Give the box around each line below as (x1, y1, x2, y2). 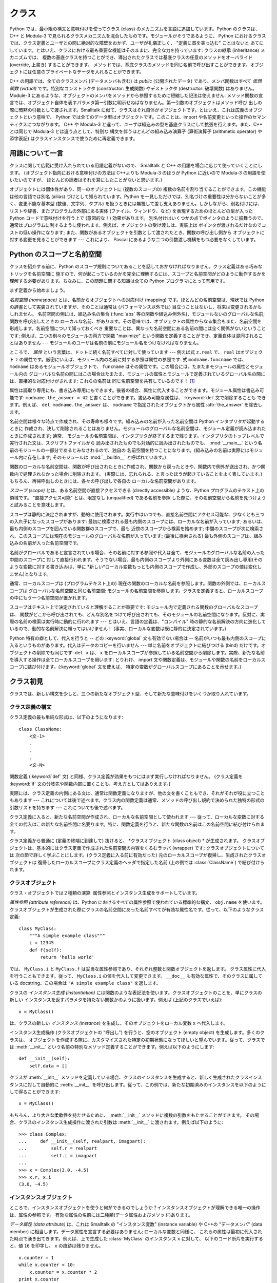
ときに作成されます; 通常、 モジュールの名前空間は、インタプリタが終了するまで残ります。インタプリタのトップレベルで (9, 433, 264, 439)
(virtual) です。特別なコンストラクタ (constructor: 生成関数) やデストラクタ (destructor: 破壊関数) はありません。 (19, 85, 258, 91)
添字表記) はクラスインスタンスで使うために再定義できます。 (9, 135, 138, 142)
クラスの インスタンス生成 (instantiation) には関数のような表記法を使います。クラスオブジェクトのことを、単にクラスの (9, 989, 262, 996)
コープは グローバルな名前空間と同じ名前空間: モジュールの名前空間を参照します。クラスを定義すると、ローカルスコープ (9, 588, 264, 594)
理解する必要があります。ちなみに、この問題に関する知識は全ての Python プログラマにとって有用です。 (9, 278, 228, 284)
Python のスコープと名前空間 (9, 250, 102, 259)
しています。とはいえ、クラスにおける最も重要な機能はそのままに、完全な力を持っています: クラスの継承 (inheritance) (9, 47, 260, 53)
